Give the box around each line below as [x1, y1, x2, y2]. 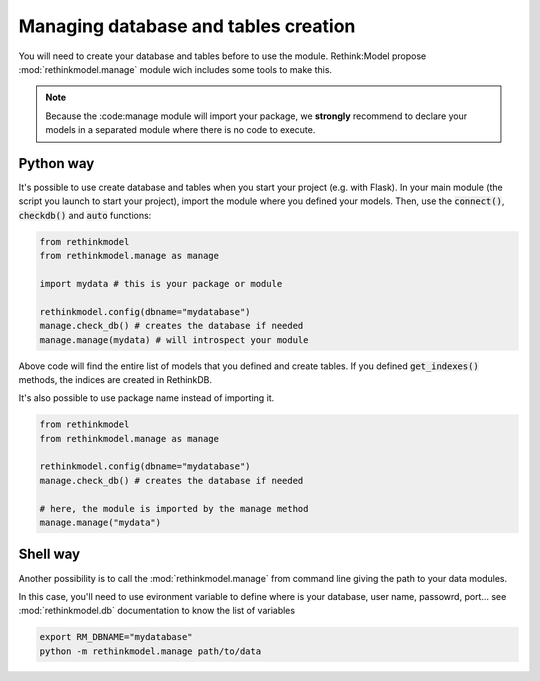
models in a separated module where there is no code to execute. [45, 124, 316, 136]
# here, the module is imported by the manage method [39, 503, 309, 514]
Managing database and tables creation [18, 15, 356, 37]
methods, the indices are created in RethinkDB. [18, 373, 213, 385]
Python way [18, 155, 95, 172]
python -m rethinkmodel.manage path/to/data [39, 645, 262, 657]
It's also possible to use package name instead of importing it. [18, 392, 275, 404]
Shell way [18, 546, 80, 563]
